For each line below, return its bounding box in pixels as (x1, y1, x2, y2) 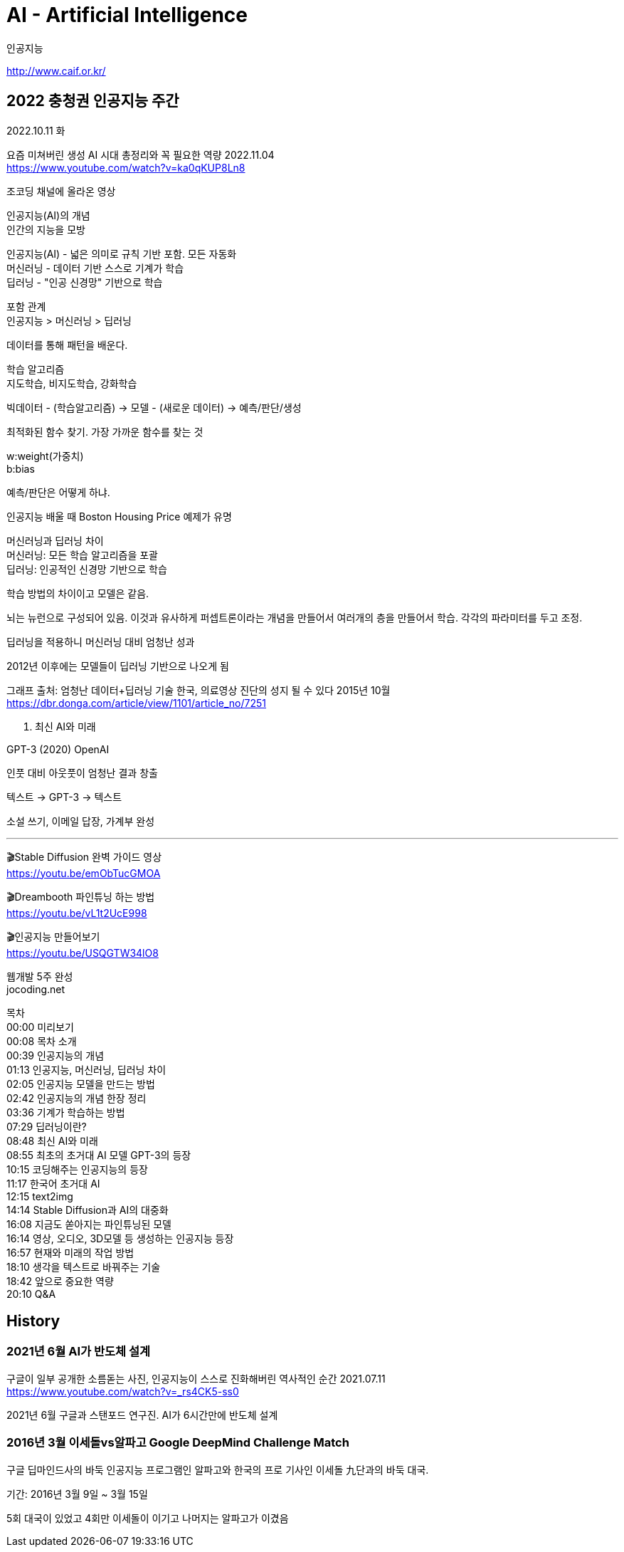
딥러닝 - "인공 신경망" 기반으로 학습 (6, 276, 163, 288)
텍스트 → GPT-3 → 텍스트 (6, 790, 122, 803)
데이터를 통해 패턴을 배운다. (6, 338, 128, 351)
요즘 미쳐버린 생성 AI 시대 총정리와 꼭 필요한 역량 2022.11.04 (6, 148, 275, 161)
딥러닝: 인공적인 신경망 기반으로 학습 (6, 562, 167, 575)
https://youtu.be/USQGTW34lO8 (6, 946, 159, 959)
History (6, 1312, 60, 1331)
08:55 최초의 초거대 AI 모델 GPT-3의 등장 (6, 1148, 191, 1161)
